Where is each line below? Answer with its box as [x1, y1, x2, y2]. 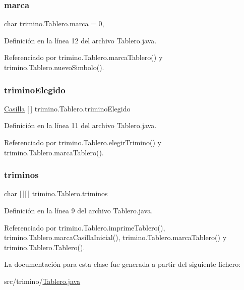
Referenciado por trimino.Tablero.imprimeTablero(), [4, 222, 165, 233]
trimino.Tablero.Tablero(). [4, 242, 85, 252]
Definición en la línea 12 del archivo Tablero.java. [4, 35, 157, 45]
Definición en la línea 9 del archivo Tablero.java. [4, 205, 153, 215]
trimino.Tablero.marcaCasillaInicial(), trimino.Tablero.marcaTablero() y [4, 232, 227, 243]
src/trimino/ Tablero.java [4, 275, 81, 286]
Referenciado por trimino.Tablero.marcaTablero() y [4, 52, 163, 63]
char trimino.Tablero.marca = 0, [4, 18, 104, 29]
